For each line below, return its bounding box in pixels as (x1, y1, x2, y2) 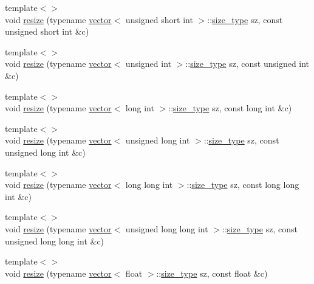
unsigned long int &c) (5, 145, 86, 158)
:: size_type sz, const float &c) (156, 266, 268, 279)
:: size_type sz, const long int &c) (168, 102, 292, 114)
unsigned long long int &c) (5, 234, 104, 247)
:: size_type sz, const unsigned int (185, 57, 310, 70)
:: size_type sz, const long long (186, 178, 299, 191)
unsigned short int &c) (5, 25, 89, 38)
